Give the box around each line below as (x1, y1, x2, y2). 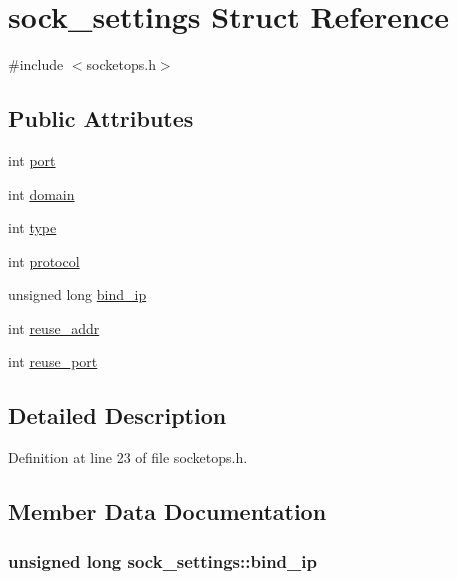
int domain (8, 183, 75, 204)
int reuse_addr (8, 317, 100, 338)
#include (8, 54, 64, 75)
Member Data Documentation (8, 496, 327, 527)
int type (8, 217, 57, 238)
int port (8, 149, 56, 170)
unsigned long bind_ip (8, 284, 147, 305)
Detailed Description (8, 400, 227, 431)
